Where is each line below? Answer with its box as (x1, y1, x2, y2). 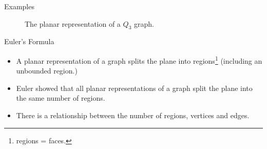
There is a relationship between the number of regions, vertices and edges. (16, 110, 250, 121)
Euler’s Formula (4, 36, 54, 47)
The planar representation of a (25, 18, 121, 29)
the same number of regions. (16, 92, 105, 103)
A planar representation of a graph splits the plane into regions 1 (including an (16, 53, 262, 66)
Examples (4, 1, 34, 11)
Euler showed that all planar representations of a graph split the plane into (16, 82, 253, 93)
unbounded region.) (16, 65, 78, 76)
